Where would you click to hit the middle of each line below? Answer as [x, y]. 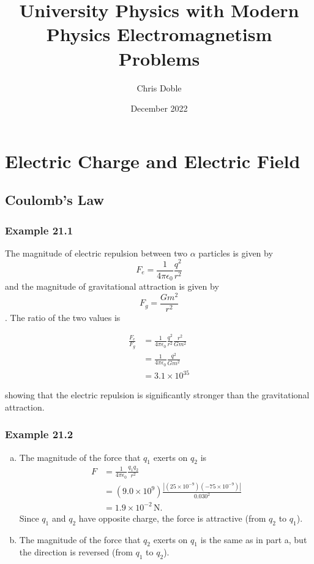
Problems [159, 58]
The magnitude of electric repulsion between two [96, 253]
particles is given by [236, 253]
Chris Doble [159, 87]
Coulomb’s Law [54, 200]
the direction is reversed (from [76, 552]
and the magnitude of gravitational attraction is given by [112, 286]
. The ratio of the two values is [63, 317]
